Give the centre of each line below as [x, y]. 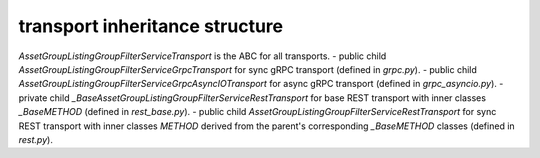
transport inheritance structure [151, 26]
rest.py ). [36, 139]
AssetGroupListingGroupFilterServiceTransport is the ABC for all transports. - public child [202, 56]
